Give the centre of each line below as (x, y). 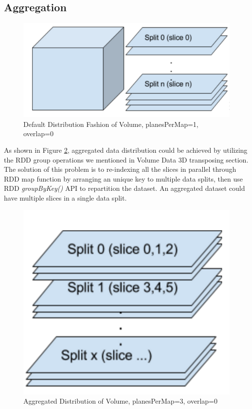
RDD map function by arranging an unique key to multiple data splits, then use (123, 178)
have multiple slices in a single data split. (65, 197)
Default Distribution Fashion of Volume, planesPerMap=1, (111, 124)
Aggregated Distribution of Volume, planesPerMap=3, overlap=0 (120, 401)
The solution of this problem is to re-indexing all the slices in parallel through (120, 169)
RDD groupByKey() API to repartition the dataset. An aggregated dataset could (125, 188)
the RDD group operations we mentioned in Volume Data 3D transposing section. (126, 159)
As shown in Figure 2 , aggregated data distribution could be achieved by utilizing (126, 150)
